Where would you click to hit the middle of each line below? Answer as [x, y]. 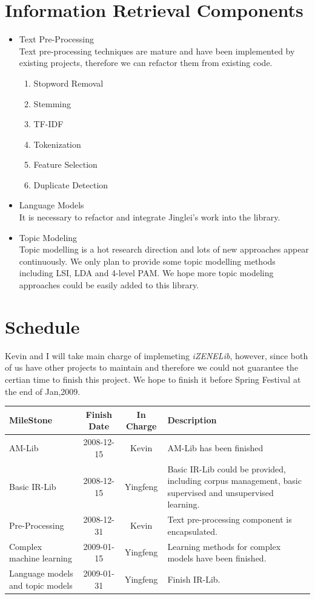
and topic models [41, 585]
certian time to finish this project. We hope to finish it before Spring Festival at [153, 379]
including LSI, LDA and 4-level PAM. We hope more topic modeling [146, 273]
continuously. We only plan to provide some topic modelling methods [147, 261]
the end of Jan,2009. [43, 391]
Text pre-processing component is [230, 519]
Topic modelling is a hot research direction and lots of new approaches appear [164, 249]
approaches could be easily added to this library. [109, 285]
